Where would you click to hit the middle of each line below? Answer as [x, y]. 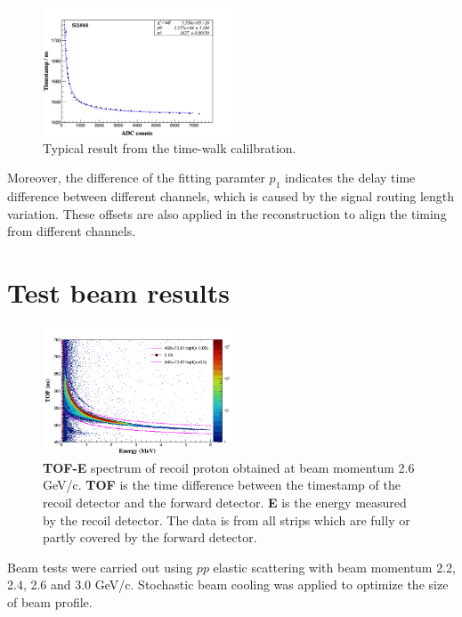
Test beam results [118, 292]
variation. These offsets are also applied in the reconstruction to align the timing [227, 213]
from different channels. [72, 231]
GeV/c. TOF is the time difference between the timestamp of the [222, 485]
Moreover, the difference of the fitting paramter [136, 178]
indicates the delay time [350, 178]
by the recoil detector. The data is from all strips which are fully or [227, 520]
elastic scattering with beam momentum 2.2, [334, 567]
